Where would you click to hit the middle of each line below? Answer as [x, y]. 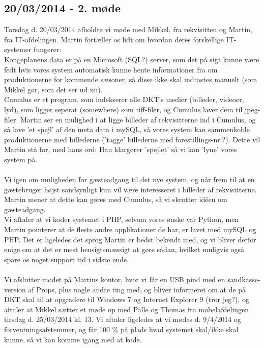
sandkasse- [244, 279]
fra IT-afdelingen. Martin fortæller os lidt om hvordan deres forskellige [114, 39]
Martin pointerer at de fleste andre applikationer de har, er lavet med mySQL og [130, 229]
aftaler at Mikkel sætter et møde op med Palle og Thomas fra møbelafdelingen [127, 309]
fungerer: [48, 49]
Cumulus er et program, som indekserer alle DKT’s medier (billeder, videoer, [124, 99]
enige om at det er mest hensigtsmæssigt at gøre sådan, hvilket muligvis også [124, 249]
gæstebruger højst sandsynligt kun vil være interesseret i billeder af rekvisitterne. [130, 189]
